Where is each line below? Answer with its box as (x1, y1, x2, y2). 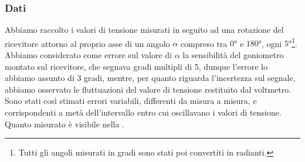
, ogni (262, 37, 282, 49)
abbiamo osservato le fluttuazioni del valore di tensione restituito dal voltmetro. (5, 83, 292, 95)
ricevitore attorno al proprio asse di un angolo (5, 37, 170, 49)
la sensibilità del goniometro (182, 49, 284, 61)
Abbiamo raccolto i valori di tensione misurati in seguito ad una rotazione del (5, 23, 284, 36)
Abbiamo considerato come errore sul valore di (5, 49, 172, 61)
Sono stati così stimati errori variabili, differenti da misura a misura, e (5, 95, 257, 107)
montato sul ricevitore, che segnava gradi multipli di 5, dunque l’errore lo (5, 60, 268, 72)
